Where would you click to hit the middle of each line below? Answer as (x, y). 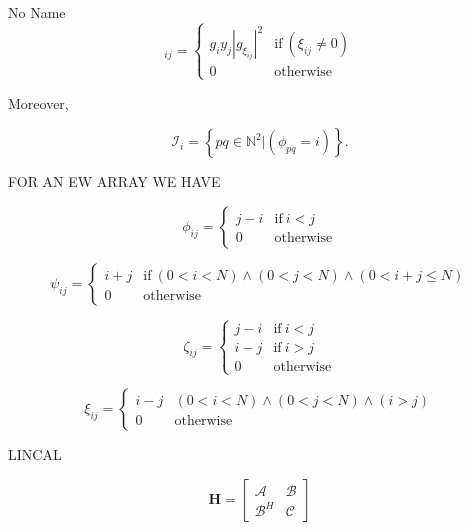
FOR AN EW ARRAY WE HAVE (114, 181)
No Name (37, 12)
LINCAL (35, 454)
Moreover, (38, 102)
